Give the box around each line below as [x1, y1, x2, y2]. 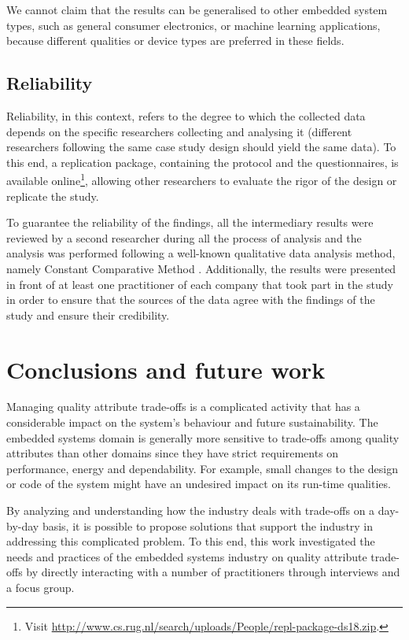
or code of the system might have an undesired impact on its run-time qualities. [6, 475, 391, 492]
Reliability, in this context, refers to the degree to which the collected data [6, 107, 366, 124]
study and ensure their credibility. [6, 306, 170, 323]
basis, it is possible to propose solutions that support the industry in [42, 517, 374, 534]
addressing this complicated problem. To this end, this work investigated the [6, 533, 375, 549]
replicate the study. [6, 187, 99, 204]
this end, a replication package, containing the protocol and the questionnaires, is [6, 154, 399, 170]
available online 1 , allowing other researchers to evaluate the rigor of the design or [6, 170, 397, 189]
